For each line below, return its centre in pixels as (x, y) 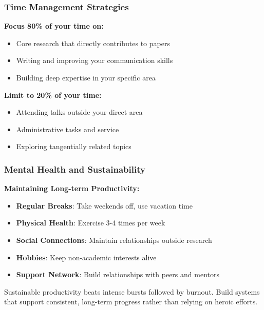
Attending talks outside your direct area (79, 112)
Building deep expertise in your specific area (86, 77)
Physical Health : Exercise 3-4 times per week (91, 223)
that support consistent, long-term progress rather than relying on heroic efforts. (131, 302)
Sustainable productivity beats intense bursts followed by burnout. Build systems (132, 291)
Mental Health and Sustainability (75, 169)
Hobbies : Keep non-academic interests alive (86, 257)
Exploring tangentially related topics (74, 146)
